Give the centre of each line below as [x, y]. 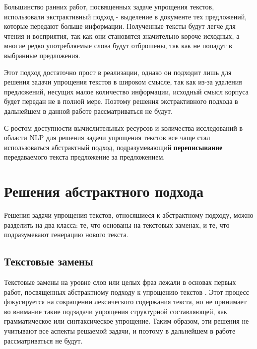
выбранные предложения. [42, 55]
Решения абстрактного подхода [104, 191]
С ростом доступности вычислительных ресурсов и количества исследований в [123, 128]
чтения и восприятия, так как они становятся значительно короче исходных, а [122, 36]
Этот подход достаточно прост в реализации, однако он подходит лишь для [118, 72]
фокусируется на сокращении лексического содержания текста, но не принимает [125, 302]
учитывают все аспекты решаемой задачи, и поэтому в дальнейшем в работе [120, 330]
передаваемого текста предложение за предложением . [85, 157]
